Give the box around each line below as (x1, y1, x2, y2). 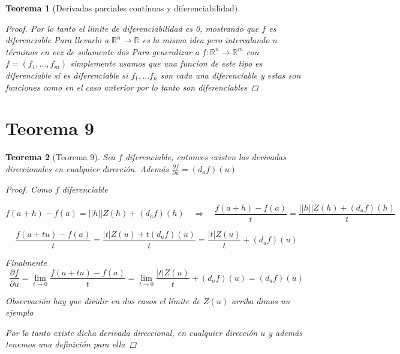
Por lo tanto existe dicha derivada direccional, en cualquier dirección (5, 326, 258, 338)
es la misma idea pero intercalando (142, 34, 270, 46)
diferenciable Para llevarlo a (5, 34, 109, 46)
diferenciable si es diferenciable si (5, 68, 128, 81)
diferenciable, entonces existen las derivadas (125, 151, 286, 163)
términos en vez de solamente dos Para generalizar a (5, 45, 199, 58)
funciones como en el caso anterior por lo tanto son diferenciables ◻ (5, 80, 258, 93)
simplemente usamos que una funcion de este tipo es (70, 57, 263, 70)
